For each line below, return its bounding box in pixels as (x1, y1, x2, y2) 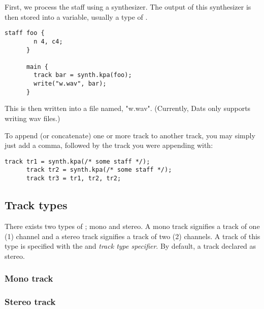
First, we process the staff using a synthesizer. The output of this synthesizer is (5, 2, 251, 12)
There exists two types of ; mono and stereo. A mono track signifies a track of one (5, 220, 260, 231)
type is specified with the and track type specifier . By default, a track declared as (5, 241, 256, 251)
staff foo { (5, 29, 45, 37)
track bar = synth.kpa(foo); (34, 71, 132, 79)
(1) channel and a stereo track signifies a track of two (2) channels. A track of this (5, 230, 260, 241)
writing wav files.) (5, 113, 60, 124)
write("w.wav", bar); (34, 80, 107, 88)
